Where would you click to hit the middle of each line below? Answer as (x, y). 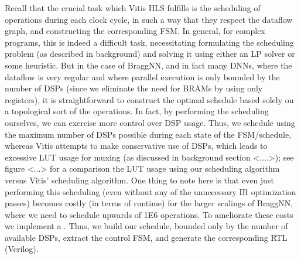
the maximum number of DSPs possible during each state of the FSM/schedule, (148, 134)
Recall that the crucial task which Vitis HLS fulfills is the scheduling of (133, 8)
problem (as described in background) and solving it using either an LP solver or (150, 54)
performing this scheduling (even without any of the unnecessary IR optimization (150, 191)
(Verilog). (22, 249)
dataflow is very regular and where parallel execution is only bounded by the (142, 76)
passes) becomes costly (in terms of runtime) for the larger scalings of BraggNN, (149, 203)
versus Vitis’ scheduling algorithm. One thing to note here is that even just (139, 180)
